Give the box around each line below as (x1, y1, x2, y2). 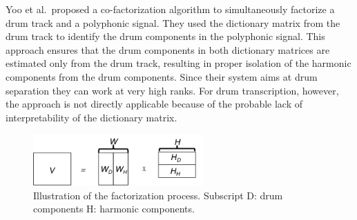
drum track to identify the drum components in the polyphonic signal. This (6, 29, 325, 43)
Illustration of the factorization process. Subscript (33, 188, 244, 202)
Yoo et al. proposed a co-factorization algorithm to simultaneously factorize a (6, 2, 335, 16)
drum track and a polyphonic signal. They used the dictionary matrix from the (6, 15, 340, 30)
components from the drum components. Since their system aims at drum (6, 69, 318, 83)
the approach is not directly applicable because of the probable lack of (6, 97, 303, 111)
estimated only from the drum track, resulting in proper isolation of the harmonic (6, 56, 351, 70)
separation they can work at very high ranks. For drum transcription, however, (6, 83, 339, 97)
